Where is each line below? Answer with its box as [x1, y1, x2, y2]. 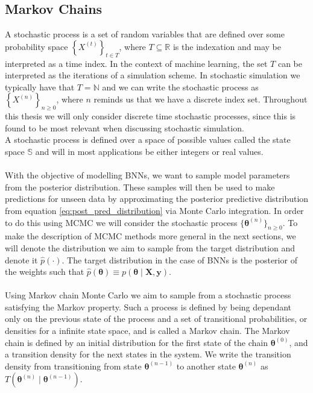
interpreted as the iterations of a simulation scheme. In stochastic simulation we [5, 69, 300, 81]
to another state [176, 359, 236, 372]
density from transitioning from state [5, 359, 142, 372]
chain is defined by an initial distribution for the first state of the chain [5, 336, 268, 348]
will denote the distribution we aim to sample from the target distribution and [5, 241, 296, 254]
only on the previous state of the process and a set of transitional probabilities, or [5, 312, 308, 325]
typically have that [5, 80, 75, 93]
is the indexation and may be [172, 40, 281, 52]
